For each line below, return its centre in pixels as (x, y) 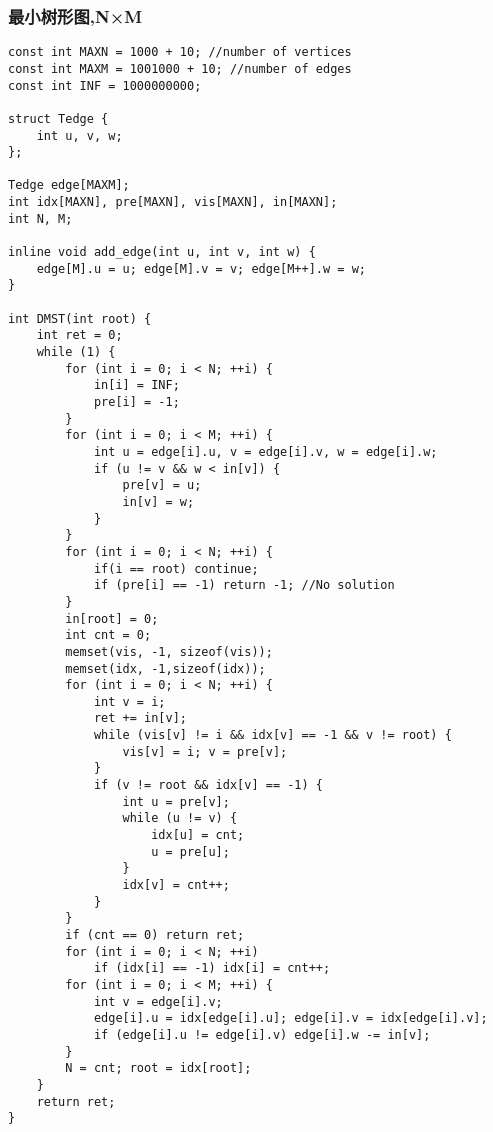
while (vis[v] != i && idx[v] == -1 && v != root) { (272, 735)
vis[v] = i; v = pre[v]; (205, 751)
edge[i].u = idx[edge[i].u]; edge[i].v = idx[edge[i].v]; (290, 1018)
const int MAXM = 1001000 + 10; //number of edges (180, 68)
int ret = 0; (79, 335)
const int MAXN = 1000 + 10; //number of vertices (180, 52)
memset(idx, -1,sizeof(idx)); (165, 668)
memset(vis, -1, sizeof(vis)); (169, 651)
